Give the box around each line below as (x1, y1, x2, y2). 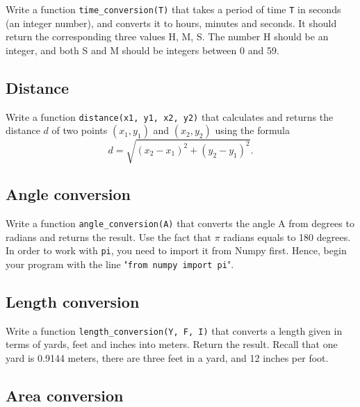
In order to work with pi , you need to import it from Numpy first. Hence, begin (6, 243, 347, 258)
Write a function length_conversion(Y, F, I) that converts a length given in (6, 323, 343, 338)
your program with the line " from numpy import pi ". (6, 256, 234, 271)
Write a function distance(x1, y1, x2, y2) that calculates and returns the (6, 109, 334, 124)
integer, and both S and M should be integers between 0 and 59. (6, 42, 279, 57)
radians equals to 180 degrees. (223, 229, 351, 244)
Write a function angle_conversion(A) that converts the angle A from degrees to (6, 216, 354, 231)
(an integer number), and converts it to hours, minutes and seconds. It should (6, 15, 337, 30)
